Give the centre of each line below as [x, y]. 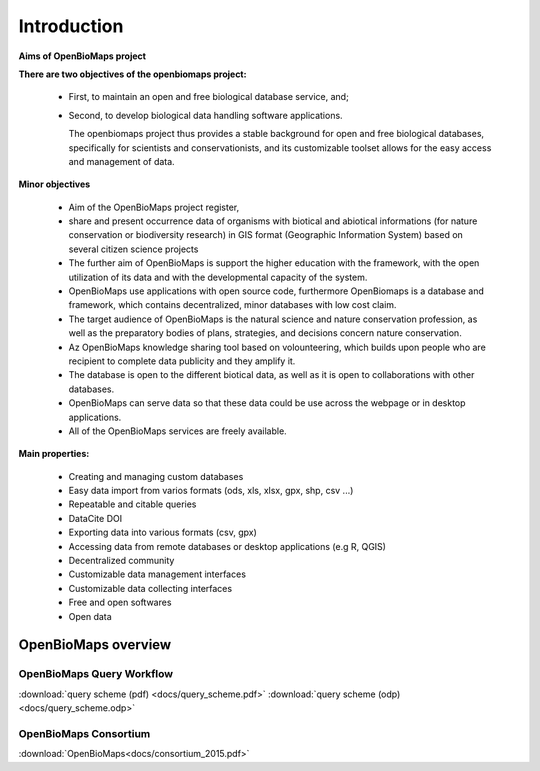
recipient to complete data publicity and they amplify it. [182, 361]
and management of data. [121, 161]
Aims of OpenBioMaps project [82, 56]
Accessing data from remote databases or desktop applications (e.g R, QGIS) [227, 546]
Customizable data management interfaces [157, 574]
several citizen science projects [133, 249]
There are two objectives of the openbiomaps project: [132, 74]
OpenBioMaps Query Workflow [96, 674]
